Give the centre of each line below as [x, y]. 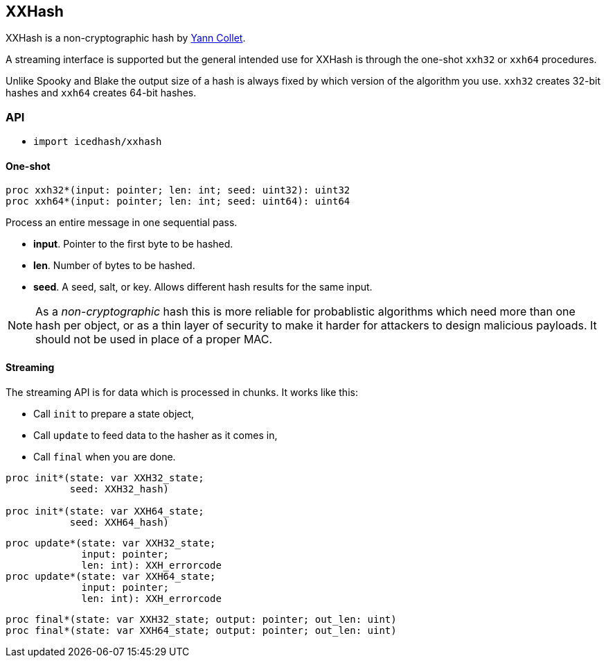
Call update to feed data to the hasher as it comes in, [155, 435]
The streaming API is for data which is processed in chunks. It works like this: [182, 392]
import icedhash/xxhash [98, 142]
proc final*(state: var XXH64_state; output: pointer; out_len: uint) [201, 630]
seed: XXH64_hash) [119, 522]
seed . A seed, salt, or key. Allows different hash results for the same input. [203, 287]
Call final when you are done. [105, 456]
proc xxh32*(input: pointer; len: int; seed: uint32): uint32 [178, 190]
